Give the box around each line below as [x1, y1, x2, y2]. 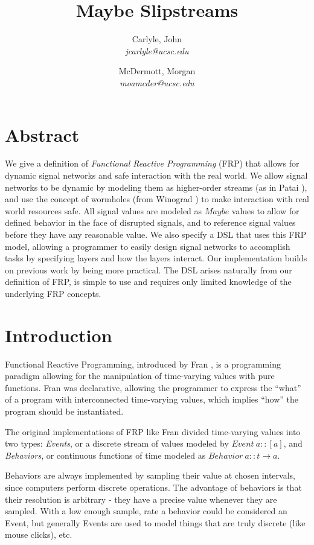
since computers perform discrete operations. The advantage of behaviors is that [5, 481, 302, 494]
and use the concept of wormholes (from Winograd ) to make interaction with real [5, 193, 309, 205]
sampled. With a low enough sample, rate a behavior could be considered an [5, 505, 287, 517]
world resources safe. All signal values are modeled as [5, 204, 202, 217]
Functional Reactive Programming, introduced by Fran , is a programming [5, 357, 281, 370]
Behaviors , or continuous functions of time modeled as [5, 448, 206, 461]
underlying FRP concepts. [5, 287, 101, 299]
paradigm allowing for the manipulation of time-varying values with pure [5, 369, 275, 382]
